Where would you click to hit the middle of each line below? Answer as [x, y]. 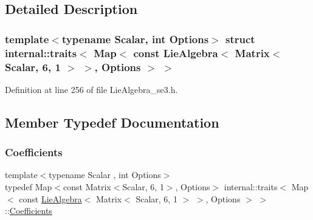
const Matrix [87, 187]
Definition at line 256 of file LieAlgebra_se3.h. [91, 89]
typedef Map [29, 187]
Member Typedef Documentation [112, 122]
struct [240, 39]
